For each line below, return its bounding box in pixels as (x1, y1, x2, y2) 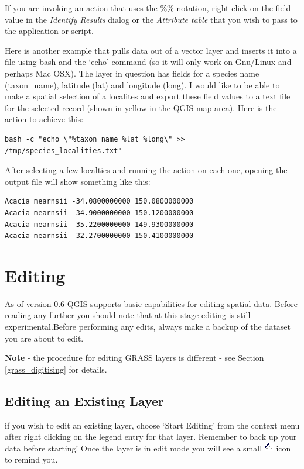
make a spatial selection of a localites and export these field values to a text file (5, 90, 291, 102)
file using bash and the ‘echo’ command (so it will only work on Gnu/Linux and (5, 56, 292, 68)
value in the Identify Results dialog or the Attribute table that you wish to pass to (5, 13, 298, 25)
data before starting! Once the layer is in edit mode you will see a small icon (5, 442, 291, 454)
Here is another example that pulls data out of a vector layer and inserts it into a (5, 44, 297, 56)
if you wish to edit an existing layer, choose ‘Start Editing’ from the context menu (5, 419, 300, 431)
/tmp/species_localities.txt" (5, 146, 122, 155)
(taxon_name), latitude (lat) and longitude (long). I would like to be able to (5, 78, 280, 91)
